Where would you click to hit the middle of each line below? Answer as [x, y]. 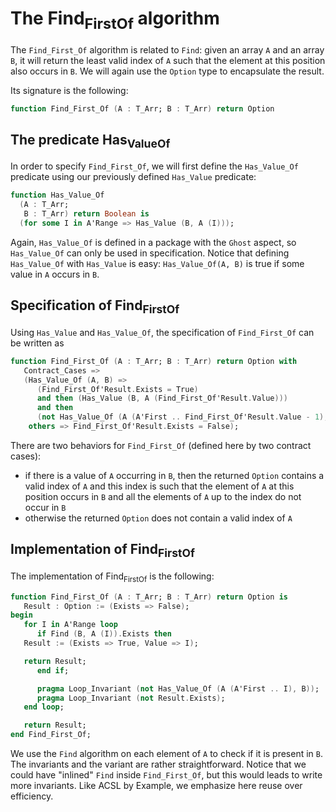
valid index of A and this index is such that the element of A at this [159, 486]
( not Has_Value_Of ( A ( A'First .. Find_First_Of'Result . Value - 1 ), [182, 417]
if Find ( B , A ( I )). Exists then [104, 634]
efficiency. [32, 796]
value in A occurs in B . [55, 274]
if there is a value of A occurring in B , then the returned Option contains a [174, 475]
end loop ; [44, 707]
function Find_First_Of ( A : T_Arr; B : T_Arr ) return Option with [154, 361]
